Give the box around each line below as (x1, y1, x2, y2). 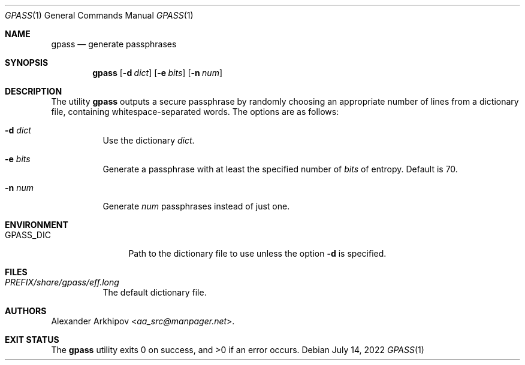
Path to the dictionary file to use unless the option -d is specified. (128, 248, 387, 258)
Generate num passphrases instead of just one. (102, 201, 290, 211)
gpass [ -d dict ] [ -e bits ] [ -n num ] (92, 68, 223, 78)
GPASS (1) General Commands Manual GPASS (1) (5, 10, 194, 20)
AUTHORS (5, 306, 47, 316)
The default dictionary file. (102, 287, 207, 297)
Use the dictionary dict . (102, 135, 195, 145)
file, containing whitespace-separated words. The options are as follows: (51, 107, 339, 117)
